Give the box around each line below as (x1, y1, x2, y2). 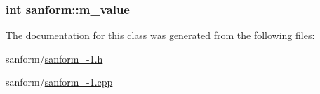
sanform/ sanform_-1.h (6, 51, 103, 65)
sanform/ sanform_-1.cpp (6, 75, 113, 89)
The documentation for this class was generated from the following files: (6, 28, 315, 42)
